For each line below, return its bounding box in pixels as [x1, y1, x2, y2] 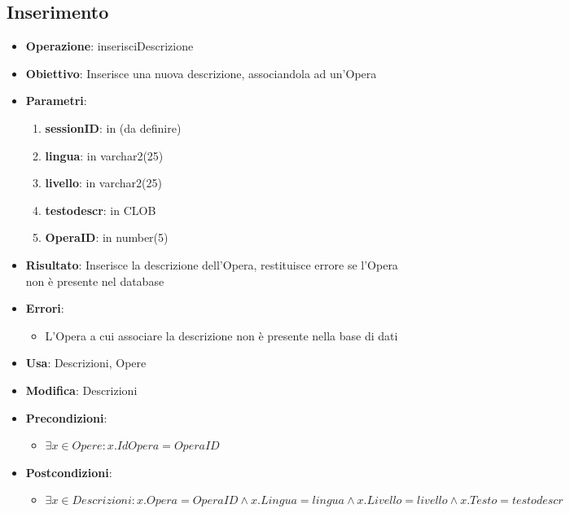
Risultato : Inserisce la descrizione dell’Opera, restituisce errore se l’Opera [25, 256, 398, 273]
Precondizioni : [25, 409, 107, 426]
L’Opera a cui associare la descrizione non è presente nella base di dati [45, 327, 398, 344]
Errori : [25, 300, 64, 317]
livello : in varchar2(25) [45, 174, 162, 191]
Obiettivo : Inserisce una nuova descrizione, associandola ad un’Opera [25, 64, 377, 81]
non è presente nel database [25, 272, 164, 289]
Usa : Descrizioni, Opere [25, 354, 147, 371]
